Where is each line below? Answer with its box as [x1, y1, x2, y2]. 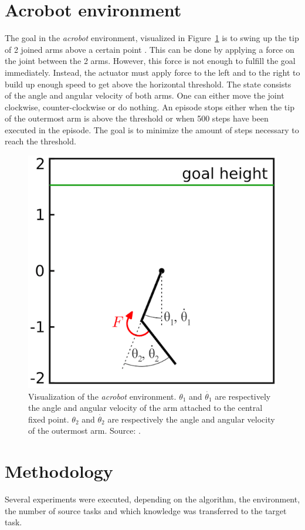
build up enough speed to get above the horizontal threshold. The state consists [5, 77, 292, 90]
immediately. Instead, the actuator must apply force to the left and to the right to [5, 66, 300, 78]
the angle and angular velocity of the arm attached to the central [28, 401, 263, 414]
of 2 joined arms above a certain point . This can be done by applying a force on [5, 43, 294, 55]
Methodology [5, 459, 113, 483]
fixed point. [28, 413, 69, 425]
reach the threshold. [5, 135, 76, 147]
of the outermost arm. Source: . [28, 424, 141, 437]
